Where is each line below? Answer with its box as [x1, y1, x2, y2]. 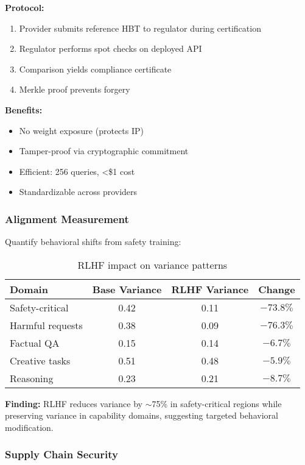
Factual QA [10, 335, 60, 350]
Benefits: [5, 103, 43, 116]
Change [258, 282, 295, 296]
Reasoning [10, 371, 54, 385]
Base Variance [92, 282, 162, 296]
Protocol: [5, 1, 44, 13]
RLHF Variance [171, 282, 249, 296]
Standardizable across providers [19, 185, 138, 198]
